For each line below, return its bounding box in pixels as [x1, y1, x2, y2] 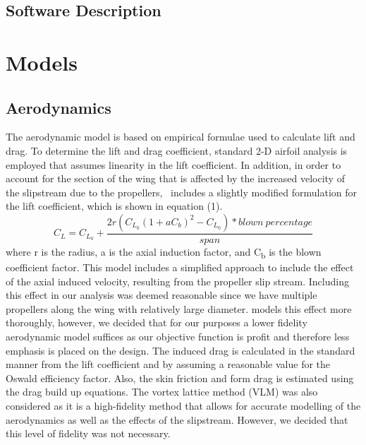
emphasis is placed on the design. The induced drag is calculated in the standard [6, 343, 355, 357]
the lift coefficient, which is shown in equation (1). [6, 198, 223, 213]
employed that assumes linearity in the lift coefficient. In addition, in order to [6, 157, 341, 172]
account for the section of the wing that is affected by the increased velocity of [6, 171, 345, 186]
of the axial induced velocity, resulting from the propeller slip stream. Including [6, 273, 349, 288]
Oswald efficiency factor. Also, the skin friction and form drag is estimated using [6, 370, 354, 385]
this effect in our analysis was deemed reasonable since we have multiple [6, 287, 317, 302]
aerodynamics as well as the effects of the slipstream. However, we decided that [6, 412, 348, 427]
